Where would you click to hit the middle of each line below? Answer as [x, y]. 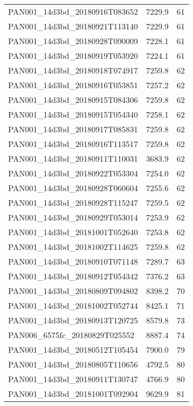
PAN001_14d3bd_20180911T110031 [73, 158]
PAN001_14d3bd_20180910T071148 [73, 261]
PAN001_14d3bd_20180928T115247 [73, 202]
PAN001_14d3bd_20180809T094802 [73, 291]
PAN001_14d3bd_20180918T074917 [73, 70]
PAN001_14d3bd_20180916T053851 [73, 85]
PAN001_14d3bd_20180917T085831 [73, 129]
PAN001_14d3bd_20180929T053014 [73, 217]
